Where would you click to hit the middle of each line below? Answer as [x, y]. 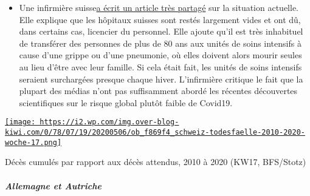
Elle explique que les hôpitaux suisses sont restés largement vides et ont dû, [160, 19]
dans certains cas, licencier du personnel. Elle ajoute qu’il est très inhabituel [161, 31]
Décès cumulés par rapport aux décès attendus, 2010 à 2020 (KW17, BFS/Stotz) [156, 162]
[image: [20, 122]
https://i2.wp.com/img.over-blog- [109, 122]
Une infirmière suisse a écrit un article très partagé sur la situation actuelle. [159, 7]
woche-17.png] [33, 142]
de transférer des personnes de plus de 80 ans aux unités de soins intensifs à [160, 43]
